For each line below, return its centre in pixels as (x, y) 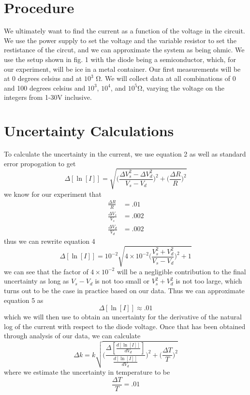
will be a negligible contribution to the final (181, 271)
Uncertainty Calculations (89, 131)
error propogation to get (40, 163)
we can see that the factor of (46, 271)
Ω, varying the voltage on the (181, 87)
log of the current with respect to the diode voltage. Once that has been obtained (125, 326)
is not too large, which (209, 281)
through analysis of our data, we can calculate (72, 336)
